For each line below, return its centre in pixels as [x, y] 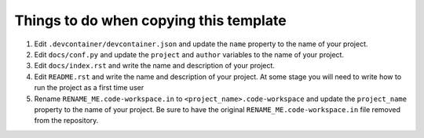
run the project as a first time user [89, 88]
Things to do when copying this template [150, 20]
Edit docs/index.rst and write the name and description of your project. [154, 66]
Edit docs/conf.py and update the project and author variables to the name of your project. [189, 54]
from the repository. [66, 121]
